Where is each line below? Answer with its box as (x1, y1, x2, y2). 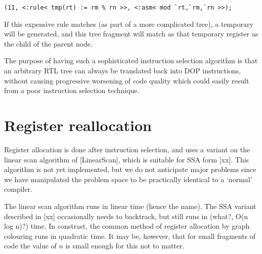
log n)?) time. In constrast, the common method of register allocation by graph (4, 221, 250, 231)
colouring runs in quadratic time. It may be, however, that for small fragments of (4, 230, 256, 241)
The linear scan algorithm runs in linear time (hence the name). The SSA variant (4, 200, 256, 211)
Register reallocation (4, 115, 152, 135)
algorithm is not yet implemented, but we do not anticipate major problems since (4, 164, 256, 175)
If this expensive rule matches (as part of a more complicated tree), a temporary (4, 18, 253, 29)
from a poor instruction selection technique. (4, 85, 140, 96)
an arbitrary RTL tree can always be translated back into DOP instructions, (4, 65, 241, 76)
